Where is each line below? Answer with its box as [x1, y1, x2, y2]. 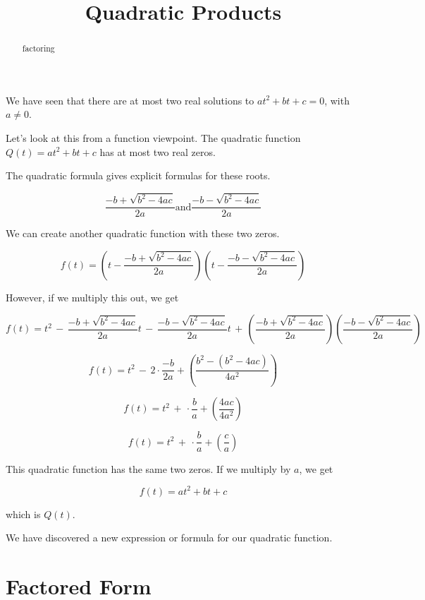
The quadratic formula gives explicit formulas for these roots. [6, 168, 271, 183]
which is [6, 506, 41, 521]
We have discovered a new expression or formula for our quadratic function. [6, 530, 333, 545]
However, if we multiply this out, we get [6, 289, 179, 304]
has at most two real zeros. [99, 144, 216, 159]
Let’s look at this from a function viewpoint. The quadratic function [6, 131, 301, 145]
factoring [22, 42, 55, 54]
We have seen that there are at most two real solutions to [6, 92, 254, 107]
